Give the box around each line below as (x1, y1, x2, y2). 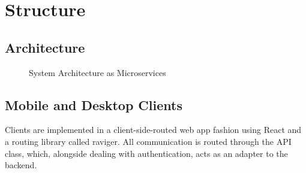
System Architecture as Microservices (29, 66, 166, 78)
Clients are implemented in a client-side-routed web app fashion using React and (5, 123, 302, 136)
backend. (5, 159, 37, 171)
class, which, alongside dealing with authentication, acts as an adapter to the (5, 147, 288, 159)
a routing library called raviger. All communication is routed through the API (5, 135, 292, 147)
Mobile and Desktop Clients (5, 95, 182, 114)
